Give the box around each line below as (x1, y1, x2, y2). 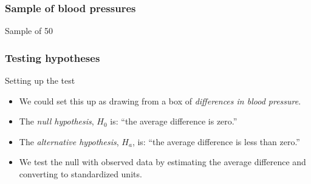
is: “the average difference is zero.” (110, 115, 238, 128)
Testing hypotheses (5, 50, 100, 65)
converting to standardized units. (19, 168, 142, 180)
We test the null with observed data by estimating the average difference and (19, 155, 306, 168)
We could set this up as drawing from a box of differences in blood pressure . (19, 94, 301, 107)
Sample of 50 (5, 24, 53, 37)
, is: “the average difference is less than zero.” (132, 135, 300, 148)
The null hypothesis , (19, 115, 94, 128)
